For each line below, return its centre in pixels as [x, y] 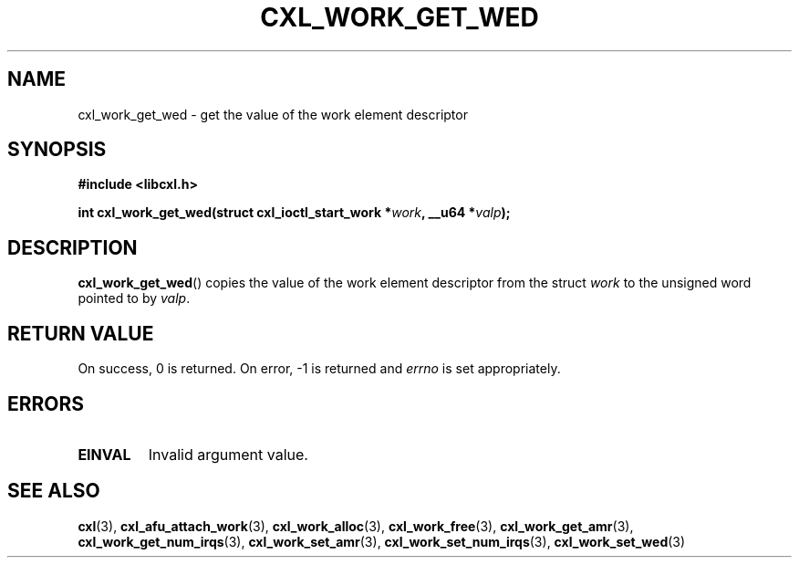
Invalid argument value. [228, 454]
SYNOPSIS [57, 150]
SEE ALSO [54, 491]
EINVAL [104, 454]
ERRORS [46, 403]
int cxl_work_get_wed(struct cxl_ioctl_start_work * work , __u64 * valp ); [294, 213]
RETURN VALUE [81, 333]
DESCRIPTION [73, 247]
